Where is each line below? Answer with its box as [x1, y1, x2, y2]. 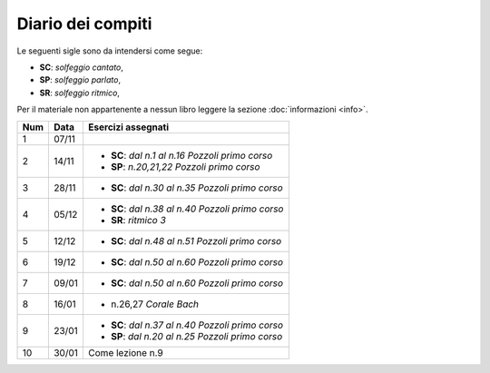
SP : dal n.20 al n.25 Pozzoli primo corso [110, 329, 283, 342]
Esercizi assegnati [87, 121, 170, 133]
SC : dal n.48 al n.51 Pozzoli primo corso [110, 234, 282, 247]
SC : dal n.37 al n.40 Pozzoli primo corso [110, 319, 284, 331]
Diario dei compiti [16, 14, 152, 34]
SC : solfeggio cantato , [39, 62, 124, 73]
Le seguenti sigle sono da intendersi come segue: [16, 45, 203, 56]
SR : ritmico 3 [110, 213, 167, 226]
